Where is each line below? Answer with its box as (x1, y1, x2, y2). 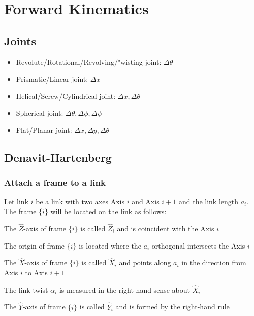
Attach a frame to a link (4, 176, 106, 189)
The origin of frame (4, 240, 65, 251)
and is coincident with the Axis (117, 223, 214, 233)
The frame (4, 206, 37, 217)
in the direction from (181, 257, 246, 268)
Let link (4, 196, 29, 206)
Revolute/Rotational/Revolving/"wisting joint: (16, 56, 162, 67)
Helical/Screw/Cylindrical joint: (16, 90, 116, 101)
